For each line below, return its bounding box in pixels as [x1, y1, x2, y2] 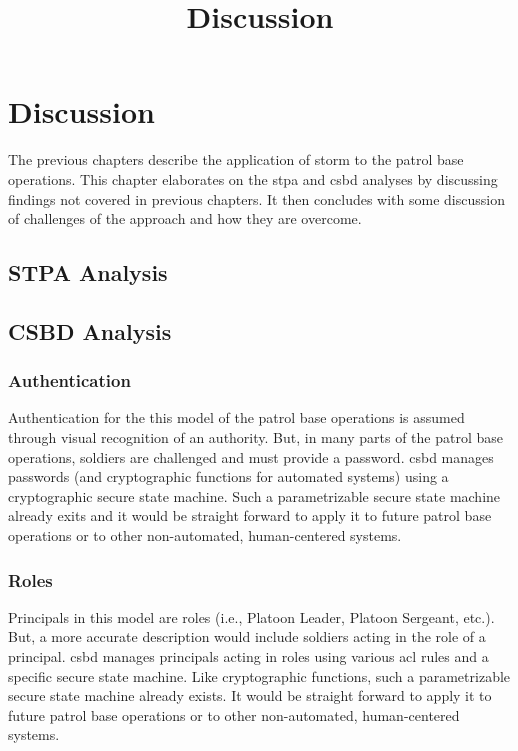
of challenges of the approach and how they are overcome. [8, 208, 362, 229]
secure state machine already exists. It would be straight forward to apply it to [8, 685, 492, 706]
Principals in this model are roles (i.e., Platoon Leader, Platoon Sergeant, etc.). [8, 606, 495, 627]
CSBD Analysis [8, 315, 172, 346]
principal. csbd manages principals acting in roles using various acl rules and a [8, 646, 489, 667]
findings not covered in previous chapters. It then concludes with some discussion [8, 188, 505, 209]
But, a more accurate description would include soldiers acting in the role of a [8, 626, 486, 647]
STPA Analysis [8, 257, 168, 288]
